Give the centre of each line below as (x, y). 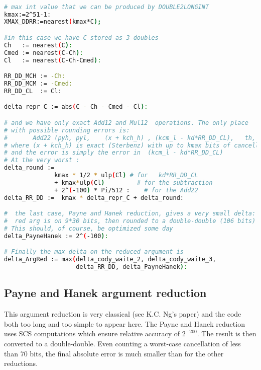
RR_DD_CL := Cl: (33, 91)
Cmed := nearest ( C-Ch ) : (44, 53)
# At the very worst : (42, 160)
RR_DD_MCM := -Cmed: (38, 83)
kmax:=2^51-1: (28, 14)
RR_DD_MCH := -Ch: (35, 76)
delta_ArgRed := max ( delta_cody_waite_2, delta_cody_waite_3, (110, 260)
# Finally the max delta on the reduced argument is (94, 252)
